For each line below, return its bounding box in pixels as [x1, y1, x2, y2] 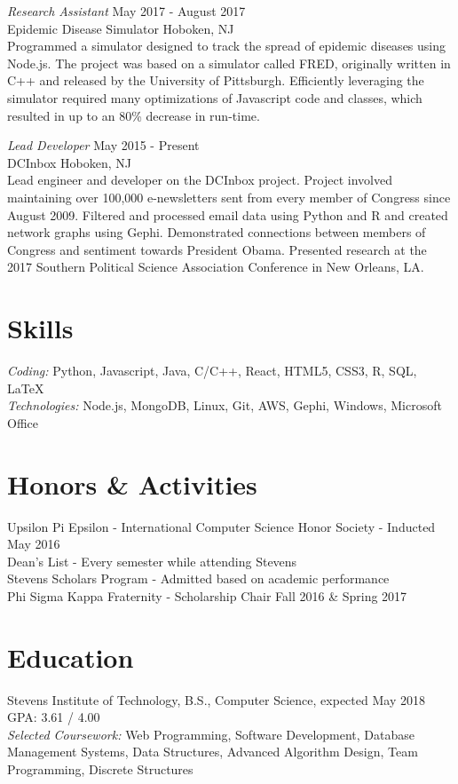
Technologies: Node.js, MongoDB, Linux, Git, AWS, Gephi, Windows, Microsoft [7, 396, 442, 415]
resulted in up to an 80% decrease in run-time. [7, 106, 260, 124]
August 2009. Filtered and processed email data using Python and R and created [7, 205, 448, 224]
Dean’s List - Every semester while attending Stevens [7, 551, 297, 570]
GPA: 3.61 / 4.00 [7, 708, 100, 726]
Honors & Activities [7, 465, 257, 502]
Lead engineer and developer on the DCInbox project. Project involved [7, 170, 392, 189]
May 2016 [7, 535, 60, 553]
